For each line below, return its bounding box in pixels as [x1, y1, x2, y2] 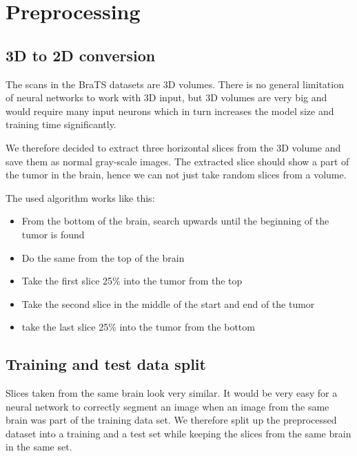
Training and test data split [6, 353, 206, 375]
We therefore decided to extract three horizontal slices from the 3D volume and [6, 140, 341, 154]
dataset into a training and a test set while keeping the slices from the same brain [6, 426, 351, 440]
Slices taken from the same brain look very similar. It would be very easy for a [6, 386, 338, 400]
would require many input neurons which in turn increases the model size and [6, 103, 334, 118]
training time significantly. [6, 117, 116, 132]
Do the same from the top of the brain [21, 250, 185, 265]
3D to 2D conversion [6, 44, 156, 65]
